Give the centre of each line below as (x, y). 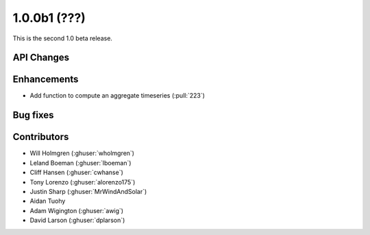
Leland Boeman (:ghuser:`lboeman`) (81, 163)
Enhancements (46, 80)
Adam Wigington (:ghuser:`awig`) (76, 210)
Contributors (41, 137)
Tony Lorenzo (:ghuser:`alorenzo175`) (83, 182)
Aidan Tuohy (48, 201)
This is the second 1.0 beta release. (63, 38)
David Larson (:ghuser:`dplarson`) (77, 220)
